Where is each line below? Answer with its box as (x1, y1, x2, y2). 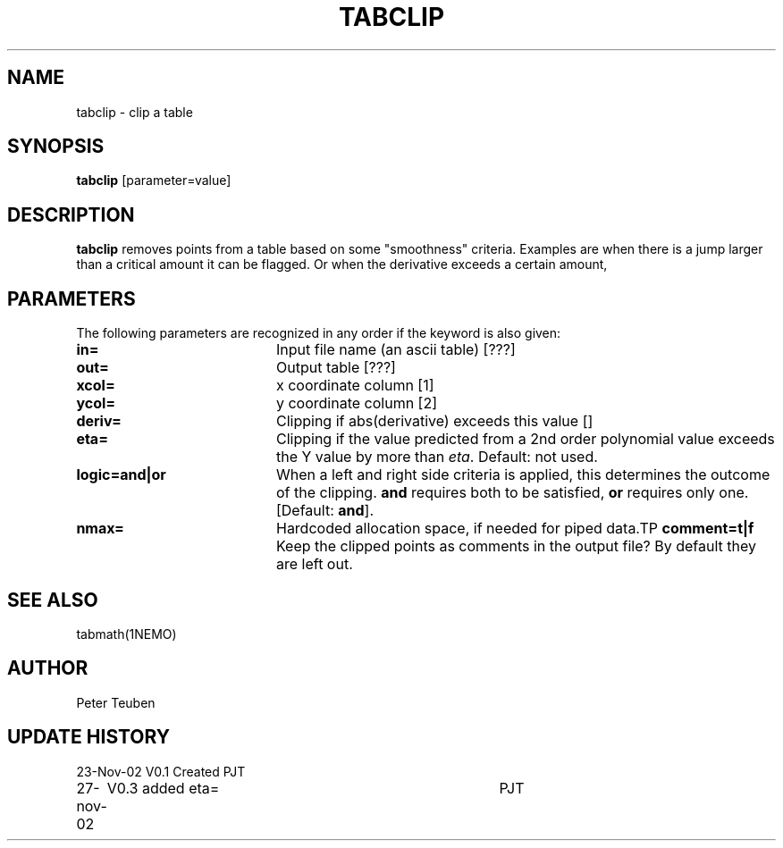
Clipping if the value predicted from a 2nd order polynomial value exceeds (275, 430, 775, 449)
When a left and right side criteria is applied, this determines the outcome (275, 466, 770, 484)
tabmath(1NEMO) (76, 626, 177, 642)
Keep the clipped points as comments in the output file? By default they (275, 537, 756, 556)
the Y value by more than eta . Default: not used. (275, 448, 598, 466)
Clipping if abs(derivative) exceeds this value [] (275, 412, 594, 431)
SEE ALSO (7, 588, 98, 611)
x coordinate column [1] (275, 376, 434, 395)
